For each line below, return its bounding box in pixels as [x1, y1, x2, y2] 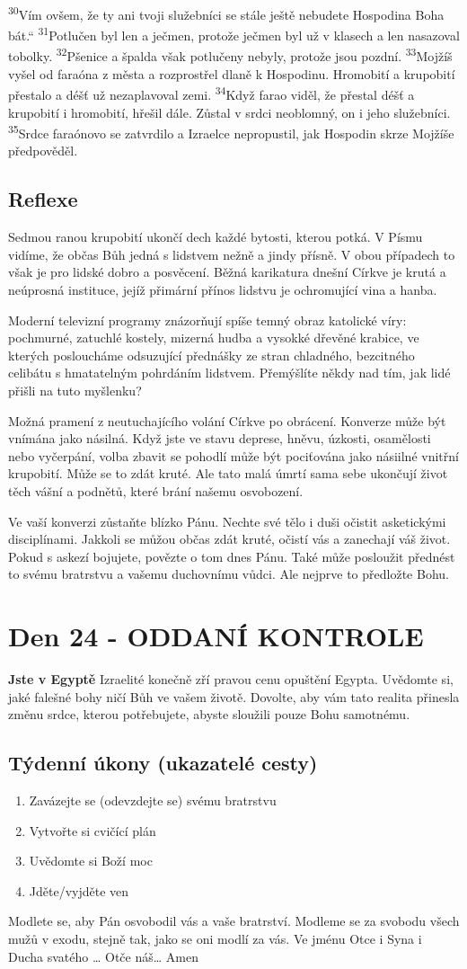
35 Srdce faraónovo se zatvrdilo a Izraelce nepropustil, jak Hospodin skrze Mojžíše [8, 121, 454, 142]
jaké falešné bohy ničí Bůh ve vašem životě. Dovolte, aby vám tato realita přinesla [8, 687, 460, 706]
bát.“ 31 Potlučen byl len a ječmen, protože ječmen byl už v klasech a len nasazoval [8, 23, 460, 44]
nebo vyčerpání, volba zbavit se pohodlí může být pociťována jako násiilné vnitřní [8, 446, 459, 465]
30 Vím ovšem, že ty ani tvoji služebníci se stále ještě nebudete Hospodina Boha [8, 3, 445, 23]
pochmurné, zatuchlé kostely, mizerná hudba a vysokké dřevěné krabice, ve [8, 328, 419, 347]
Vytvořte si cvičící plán [29, 821, 156, 840]
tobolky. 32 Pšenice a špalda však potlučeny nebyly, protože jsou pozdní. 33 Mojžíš [8, 44, 453, 66]
